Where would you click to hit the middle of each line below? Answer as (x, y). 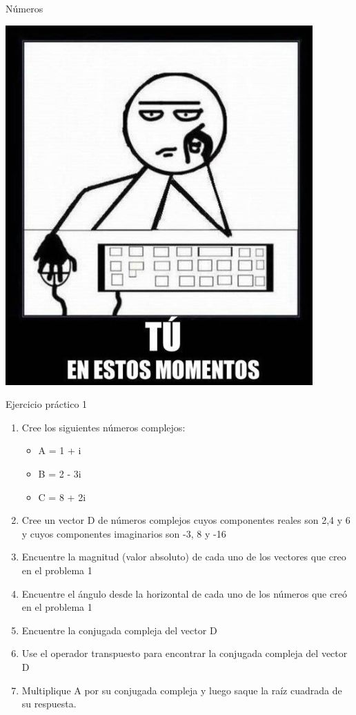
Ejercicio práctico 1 (47, 404)
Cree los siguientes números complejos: (103, 427)
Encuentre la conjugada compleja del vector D (119, 630)
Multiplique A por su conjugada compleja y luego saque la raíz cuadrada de (182, 690)
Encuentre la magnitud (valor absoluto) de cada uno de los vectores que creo (184, 557)
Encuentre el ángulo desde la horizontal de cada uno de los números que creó (184, 593)
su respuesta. (49, 704)
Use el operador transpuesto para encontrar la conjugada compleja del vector (185, 653)
